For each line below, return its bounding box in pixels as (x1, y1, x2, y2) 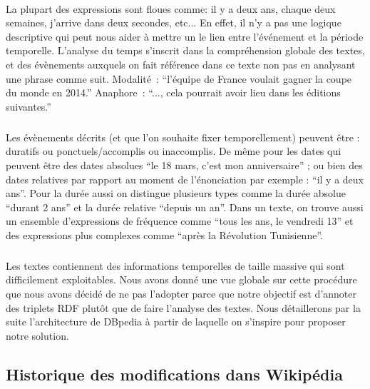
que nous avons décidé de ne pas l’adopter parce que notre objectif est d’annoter (6, 286, 357, 301)
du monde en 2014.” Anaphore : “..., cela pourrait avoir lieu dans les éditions (6, 85, 341, 100)
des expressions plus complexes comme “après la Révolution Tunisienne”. (6, 227, 323, 242)
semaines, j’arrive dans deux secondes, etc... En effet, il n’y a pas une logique (6, 15, 341, 30)
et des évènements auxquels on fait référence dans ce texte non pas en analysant (6, 56, 356, 71)
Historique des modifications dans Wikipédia (6, 363, 343, 385)
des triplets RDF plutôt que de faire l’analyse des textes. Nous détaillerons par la (6, 300, 361, 315)
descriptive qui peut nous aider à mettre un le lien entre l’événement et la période (6, 29, 364, 44)
